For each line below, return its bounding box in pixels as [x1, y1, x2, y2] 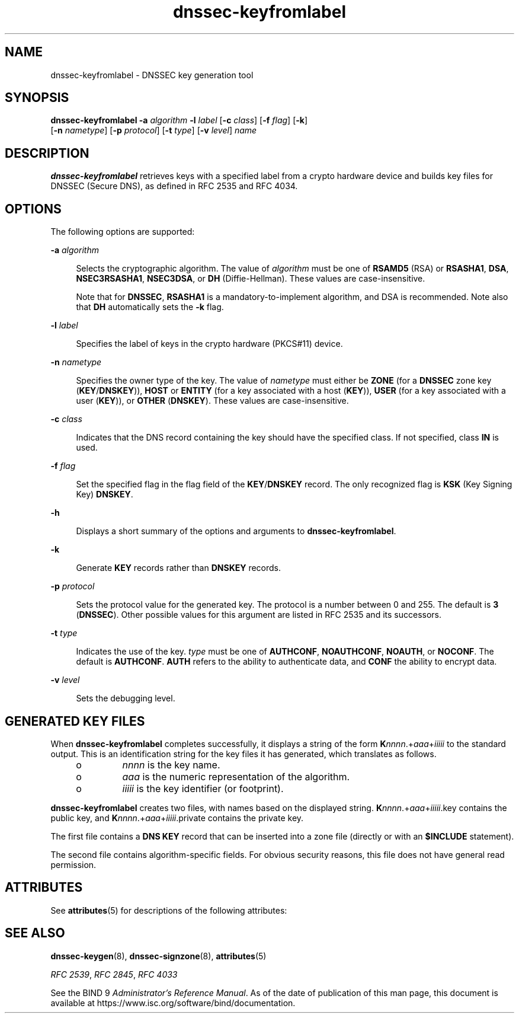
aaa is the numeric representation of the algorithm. [122, 770, 350, 783]
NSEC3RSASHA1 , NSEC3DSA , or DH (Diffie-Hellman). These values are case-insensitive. [76, 273, 425, 284]
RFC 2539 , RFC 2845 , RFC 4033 [50, 969, 178, 979]
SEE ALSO [5, 926, 65, 941]
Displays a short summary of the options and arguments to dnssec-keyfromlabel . [76, 526, 396, 537]
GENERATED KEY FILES [5, 713, 145, 729]
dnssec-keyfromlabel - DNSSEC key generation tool [50, 69, 254, 80]
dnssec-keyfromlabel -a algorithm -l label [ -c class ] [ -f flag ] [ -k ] [50, 115, 308, 126]
